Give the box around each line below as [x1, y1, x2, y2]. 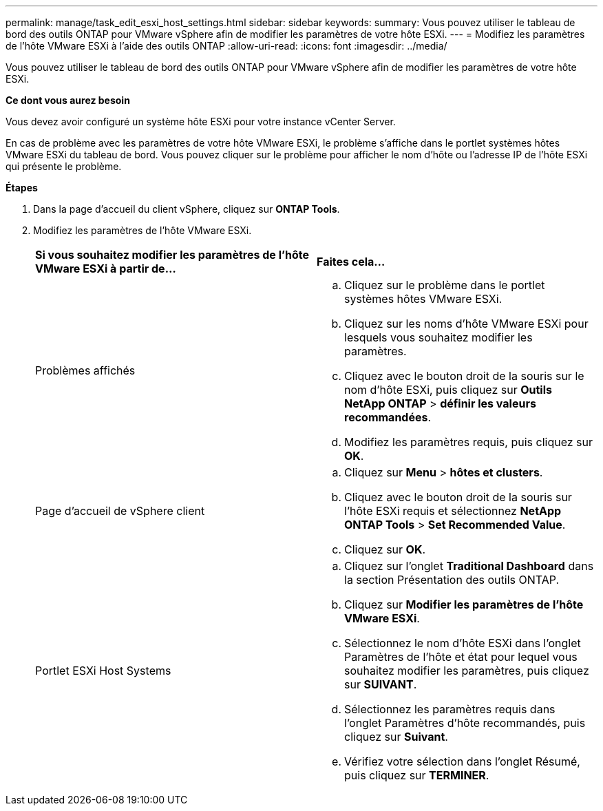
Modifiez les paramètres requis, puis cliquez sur [344, 435, 593, 449]
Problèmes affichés [35, 364, 136, 377]
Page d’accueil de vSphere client [35, 504, 205, 518]
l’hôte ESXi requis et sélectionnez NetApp [344, 504, 562, 518]
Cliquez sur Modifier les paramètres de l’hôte [344, 598, 584, 611]
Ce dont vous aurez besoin [6, 94, 130, 106]
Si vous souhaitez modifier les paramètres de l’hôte [35, 248, 309, 262]
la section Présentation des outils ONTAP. [344, 573, 560, 587]
